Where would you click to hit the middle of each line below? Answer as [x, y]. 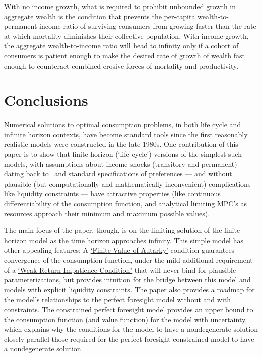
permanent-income [32, 26]
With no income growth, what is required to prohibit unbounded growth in [120, 6]
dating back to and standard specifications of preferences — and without [118, 174]
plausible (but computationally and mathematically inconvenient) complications [127, 183]
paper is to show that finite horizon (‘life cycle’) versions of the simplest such [123, 154]
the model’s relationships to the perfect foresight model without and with [118, 299]
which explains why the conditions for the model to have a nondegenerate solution [131, 329]
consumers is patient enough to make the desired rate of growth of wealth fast [125, 55]
